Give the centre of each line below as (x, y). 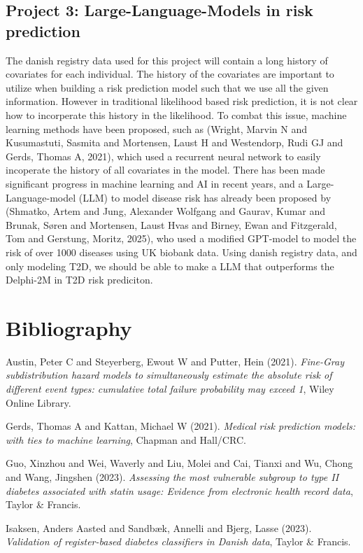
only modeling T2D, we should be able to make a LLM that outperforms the (170, 266)
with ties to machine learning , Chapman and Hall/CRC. (126, 439)
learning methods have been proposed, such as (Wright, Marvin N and (157, 128)
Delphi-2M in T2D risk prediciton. (79, 280)
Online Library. (38, 402)
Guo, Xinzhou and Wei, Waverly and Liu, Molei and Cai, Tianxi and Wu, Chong (179, 463)
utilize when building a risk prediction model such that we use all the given (167, 87)
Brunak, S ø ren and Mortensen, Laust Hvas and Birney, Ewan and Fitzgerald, (171, 224)
